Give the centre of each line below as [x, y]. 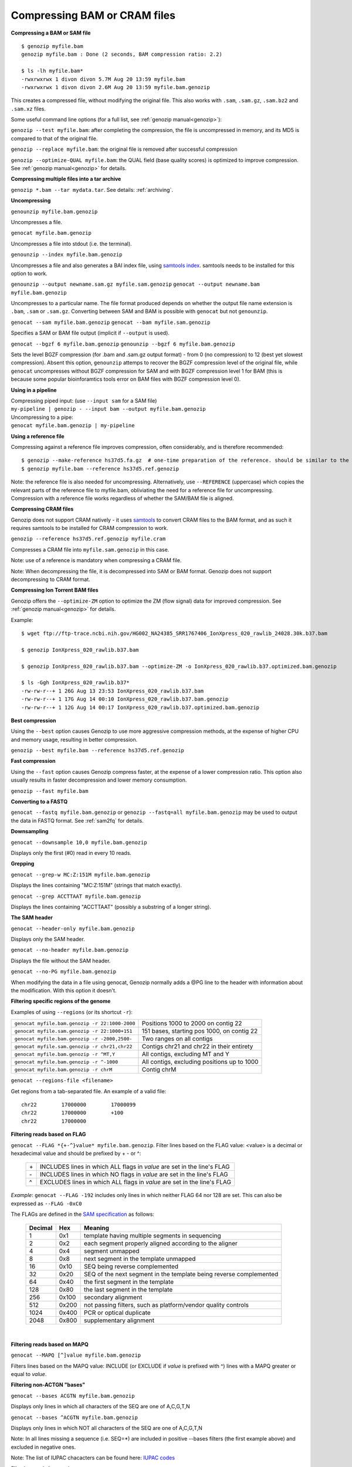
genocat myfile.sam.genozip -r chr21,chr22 [73, 1047]
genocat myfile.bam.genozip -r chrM [63, 1069]
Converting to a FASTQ [39, 802]
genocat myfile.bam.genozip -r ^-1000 [66, 1062]
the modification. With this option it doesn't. [64, 991]
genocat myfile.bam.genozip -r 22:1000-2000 [75, 1023]
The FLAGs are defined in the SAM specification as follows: [83, 1214]
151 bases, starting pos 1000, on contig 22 [200, 1031]
